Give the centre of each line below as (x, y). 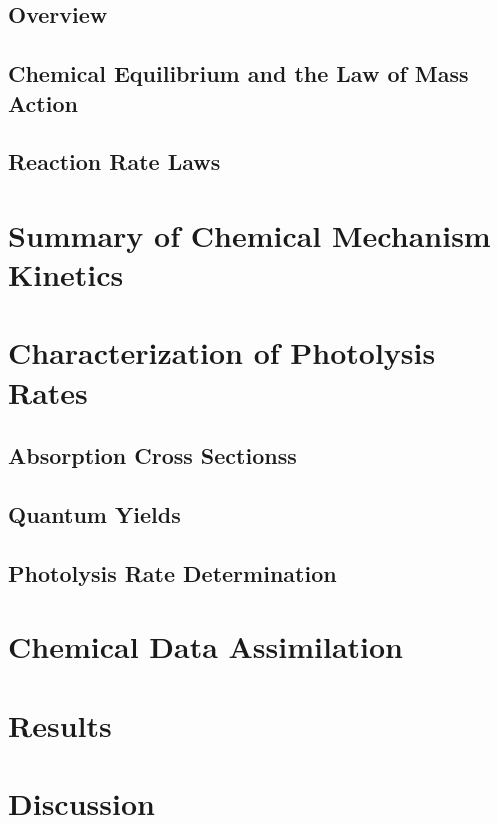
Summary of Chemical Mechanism (249, 234)
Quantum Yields (94, 514)
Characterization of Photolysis (222, 352)
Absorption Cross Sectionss (152, 455)
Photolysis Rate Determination (172, 572)
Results (60, 724)
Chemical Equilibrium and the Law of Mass (238, 73)
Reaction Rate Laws (114, 161)
